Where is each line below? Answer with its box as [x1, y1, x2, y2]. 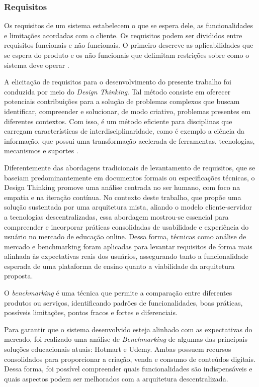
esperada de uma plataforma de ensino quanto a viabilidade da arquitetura [4, 260, 235, 271]
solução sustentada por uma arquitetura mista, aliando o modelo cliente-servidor [4, 202, 252, 212]
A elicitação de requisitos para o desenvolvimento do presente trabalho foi [4, 76, 231, 87]
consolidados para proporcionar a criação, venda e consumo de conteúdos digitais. [4, 353, 255, 364]
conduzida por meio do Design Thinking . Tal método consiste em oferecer [4, 86, 231, 96]
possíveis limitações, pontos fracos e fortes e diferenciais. [4, 307, 178, 318]
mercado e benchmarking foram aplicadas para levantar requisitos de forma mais [4, 241, 252, 251]
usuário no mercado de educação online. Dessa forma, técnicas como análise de [4, 231, 246, 242]
